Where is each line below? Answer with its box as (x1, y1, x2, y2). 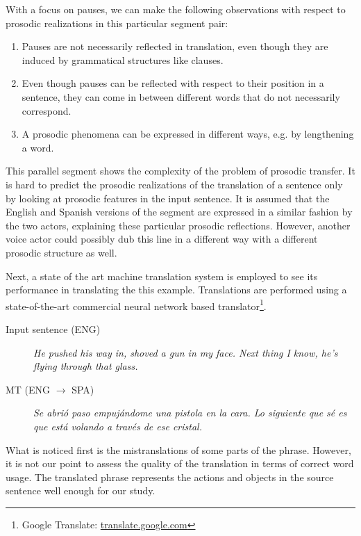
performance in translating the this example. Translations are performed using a (6, 282, 347, 297)
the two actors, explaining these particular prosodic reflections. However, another (6, 218, 351, 232)
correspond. (22, 103, 72, 117)
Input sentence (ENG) (6, 321, 101, 336)
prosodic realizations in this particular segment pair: (6, 15, 228, 30)
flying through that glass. (33, 359, 138, 373)
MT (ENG (6, 382, 51, 396)
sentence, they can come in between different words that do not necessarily (22, 89, 340, 104)
